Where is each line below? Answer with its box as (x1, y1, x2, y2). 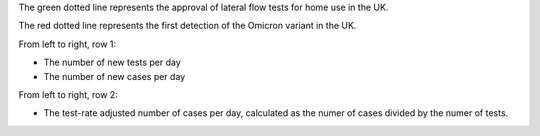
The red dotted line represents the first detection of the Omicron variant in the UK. (18, 20, 357, 32)
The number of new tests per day (43, 56, 182, 69)
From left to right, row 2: (18, 88, 119, 100)
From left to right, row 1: (18, 38, 117, 50)
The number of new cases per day (43, 70, 186, 82)
